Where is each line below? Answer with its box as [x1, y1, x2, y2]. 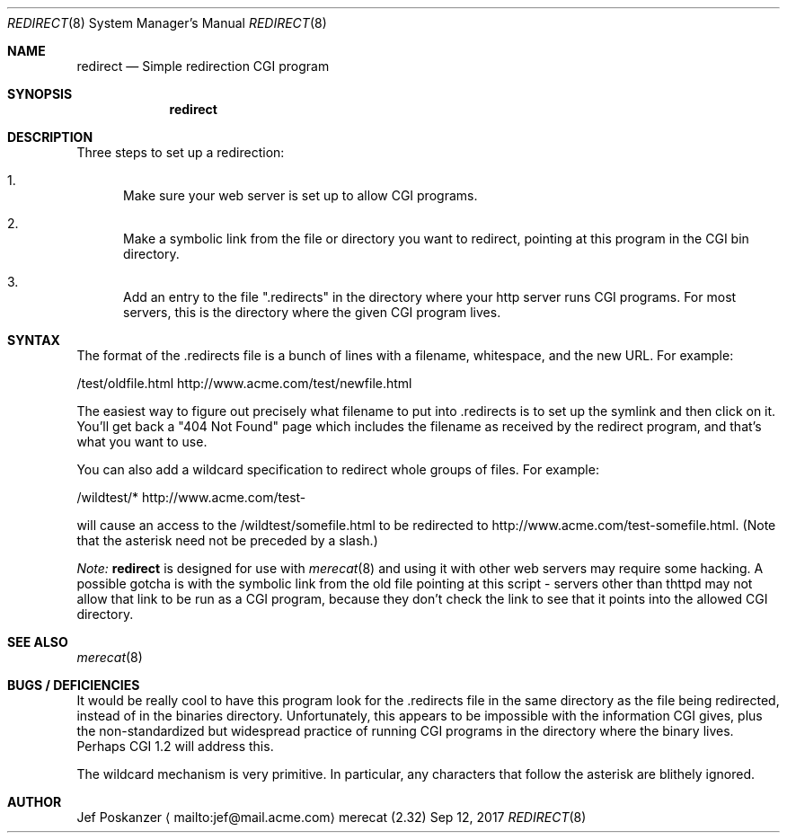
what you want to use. [76, 434, 208, 449]
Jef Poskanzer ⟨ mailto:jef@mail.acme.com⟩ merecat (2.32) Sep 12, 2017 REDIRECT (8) [76, 809, 587, 825]
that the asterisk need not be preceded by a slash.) [76, 533, 378, 548]
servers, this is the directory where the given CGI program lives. [123, 305, 501, 320]
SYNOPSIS [7, 86, 73, 102]
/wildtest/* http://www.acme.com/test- [76, 490, 306, 505]
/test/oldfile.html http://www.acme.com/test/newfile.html [76, 376, 412, 391]
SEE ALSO [7, 634, 68, 650]
